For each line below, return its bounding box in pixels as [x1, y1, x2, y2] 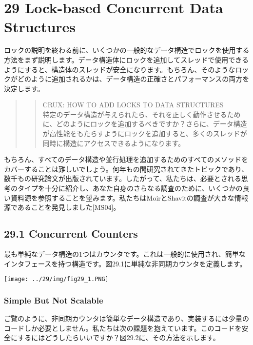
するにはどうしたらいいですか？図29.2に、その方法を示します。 [18, 332, 220, 343]
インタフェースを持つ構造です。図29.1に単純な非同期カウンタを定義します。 [4, 258, 247, 268]
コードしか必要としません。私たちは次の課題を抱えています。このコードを [4, 323, 242, 333]
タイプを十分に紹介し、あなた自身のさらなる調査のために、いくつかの [17, 183, 243, 193]
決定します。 [4, 83, 44, 93]
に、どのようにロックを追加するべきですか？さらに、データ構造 [42, 119, 247, 129]
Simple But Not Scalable [4, 294, 103, 306]
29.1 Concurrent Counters [4, 226, 138, 241]
